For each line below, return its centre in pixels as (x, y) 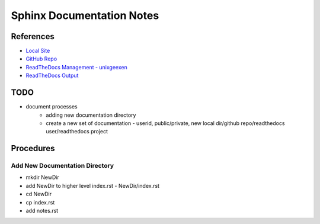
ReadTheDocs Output (52, 76)
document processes (52, 107)
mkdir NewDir (42, 177)
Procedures (33, 148)
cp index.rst (40, 202)
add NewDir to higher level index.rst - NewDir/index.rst (93, 185)
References (33, 36)
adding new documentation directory (91, 115)
